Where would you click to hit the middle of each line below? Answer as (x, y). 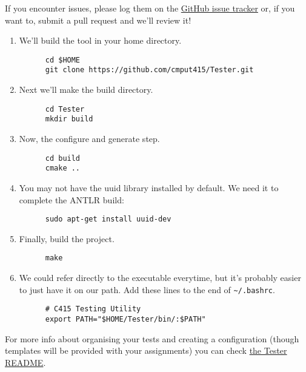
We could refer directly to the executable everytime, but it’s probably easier (160, 277)
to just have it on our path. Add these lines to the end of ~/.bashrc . (147, 289)
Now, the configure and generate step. (89, 138)
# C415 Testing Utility (93, 309)
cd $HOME (63, 60)
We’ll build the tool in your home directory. (100, 40)
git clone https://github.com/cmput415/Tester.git (149, 70)
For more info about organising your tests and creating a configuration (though (152, 338)
